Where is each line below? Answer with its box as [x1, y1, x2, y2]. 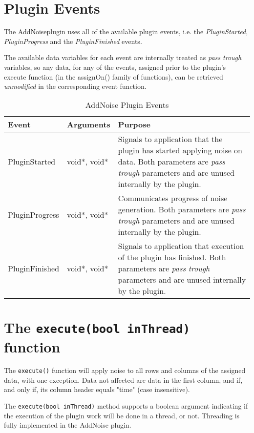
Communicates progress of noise [118, 192, 228, 204]
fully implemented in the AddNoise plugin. [4, 420, 131, 430]
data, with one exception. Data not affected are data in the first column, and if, [4, 374, 243, 385]
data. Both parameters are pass [118, 155, 225, 167]
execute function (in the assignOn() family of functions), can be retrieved [4, 71, 223, 82]
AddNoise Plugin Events [85, 99, 169, 110]
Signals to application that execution [118, 240, 244, 251]
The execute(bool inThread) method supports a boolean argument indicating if [4, 400, 248, 411]
